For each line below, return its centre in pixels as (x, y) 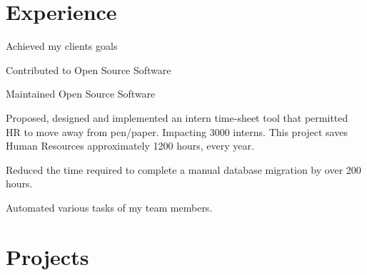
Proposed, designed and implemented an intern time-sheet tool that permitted (177, 117)
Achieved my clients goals (62, 46)
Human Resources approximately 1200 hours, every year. (130, 146)
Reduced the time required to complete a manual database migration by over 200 (183, 169)
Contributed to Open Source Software (89, 69)
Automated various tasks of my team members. (109, 207)
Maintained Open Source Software (81, 94)
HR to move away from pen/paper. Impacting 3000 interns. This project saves (177, 131)
